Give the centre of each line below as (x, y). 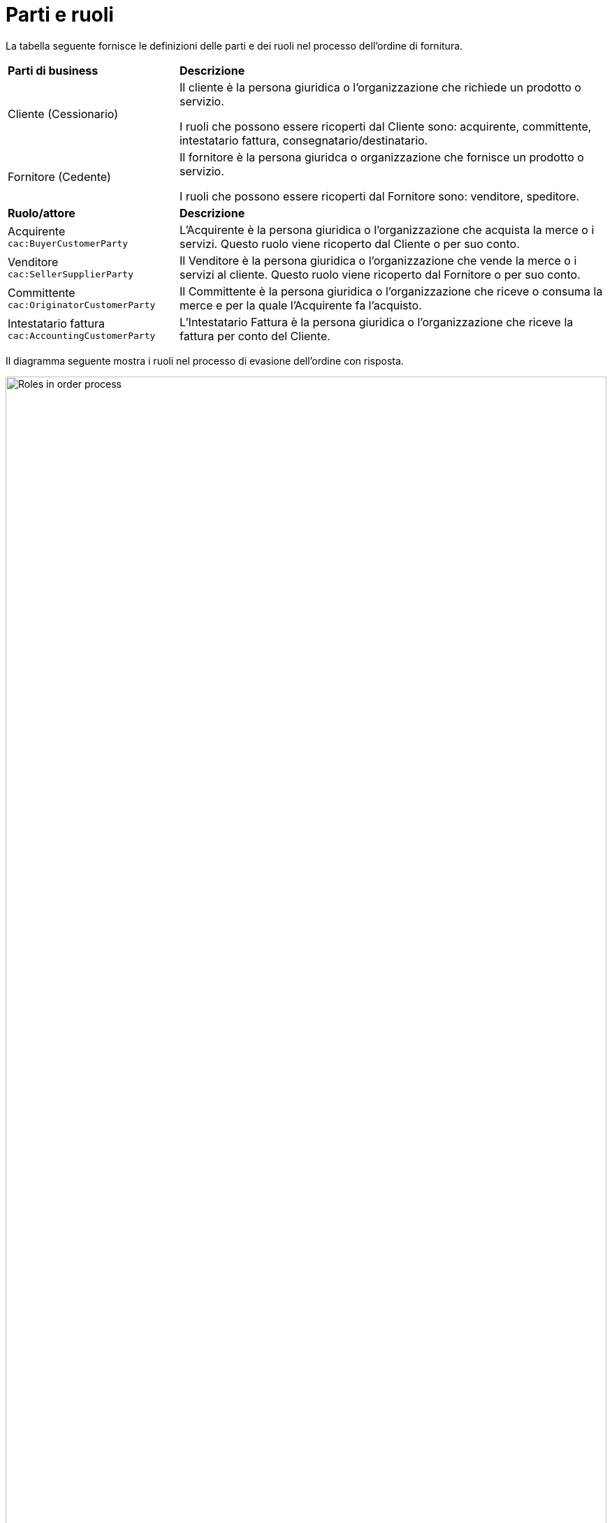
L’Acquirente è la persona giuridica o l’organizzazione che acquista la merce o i (387, 229)
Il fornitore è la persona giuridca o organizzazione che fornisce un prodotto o (381, 157)
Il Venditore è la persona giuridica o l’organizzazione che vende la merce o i (378, 260)
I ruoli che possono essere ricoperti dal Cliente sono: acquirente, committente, (385, 126)
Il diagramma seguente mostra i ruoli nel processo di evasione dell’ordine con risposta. (205, 360)
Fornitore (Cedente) (59, 176)
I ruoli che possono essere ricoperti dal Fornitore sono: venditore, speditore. (379, 196)
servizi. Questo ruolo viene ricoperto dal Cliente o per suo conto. (349, 243)
